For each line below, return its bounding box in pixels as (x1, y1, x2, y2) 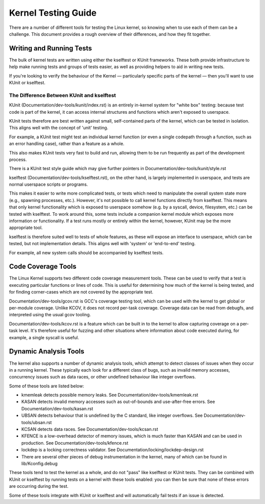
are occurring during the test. (9, 483, 69, 489)
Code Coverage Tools (9, 262, 77, 271)
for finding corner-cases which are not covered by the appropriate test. (9, 289, 154, 295)
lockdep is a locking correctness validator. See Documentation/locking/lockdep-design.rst (21, 447, 204, 453)
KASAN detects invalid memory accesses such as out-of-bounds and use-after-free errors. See (21, 399, 215, 404)
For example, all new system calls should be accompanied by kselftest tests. (9, 250, 164, 255)
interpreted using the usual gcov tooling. (9, 312, 91, 318)
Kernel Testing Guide (9, 7, 97, 18)
